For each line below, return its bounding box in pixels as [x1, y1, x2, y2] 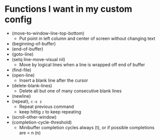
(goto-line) [11, 51, 34, 57]
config [4, 14, 32, 25]
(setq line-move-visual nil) [11, 56, 65, 62]
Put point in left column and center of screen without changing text [19, 35, 156, 41]
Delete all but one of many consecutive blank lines [19, 88, 122, 94]
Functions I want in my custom [4, 3, 132, 15]
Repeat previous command [19, 104, 75, 109]
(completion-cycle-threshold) [11, 119, 72, 125]
